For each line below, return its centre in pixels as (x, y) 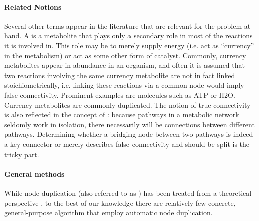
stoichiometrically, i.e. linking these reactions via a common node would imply (124, 85)
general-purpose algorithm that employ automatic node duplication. (108, 213)
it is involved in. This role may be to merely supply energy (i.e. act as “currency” (129, 45)
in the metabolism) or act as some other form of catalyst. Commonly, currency (125, 55)
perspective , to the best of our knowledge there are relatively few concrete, (120, 203)
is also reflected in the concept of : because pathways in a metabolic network (122, 115)
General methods (34, 173)
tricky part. (22, 154)
